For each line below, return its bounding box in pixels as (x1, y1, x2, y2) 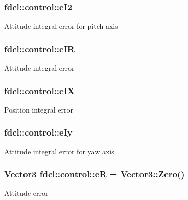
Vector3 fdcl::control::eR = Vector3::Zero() (4, 168, 185, 181)
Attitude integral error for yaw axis (4, 146, 114, 157)
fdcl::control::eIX (4, 84, 75, 97)
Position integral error (4, 104, 74, 115)
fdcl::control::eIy (4, 126, 73, 139)
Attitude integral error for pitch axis (4, 20, 118, 31)
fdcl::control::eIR (4, 42, 75, 55)
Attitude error (4, 188, 49, 198)
